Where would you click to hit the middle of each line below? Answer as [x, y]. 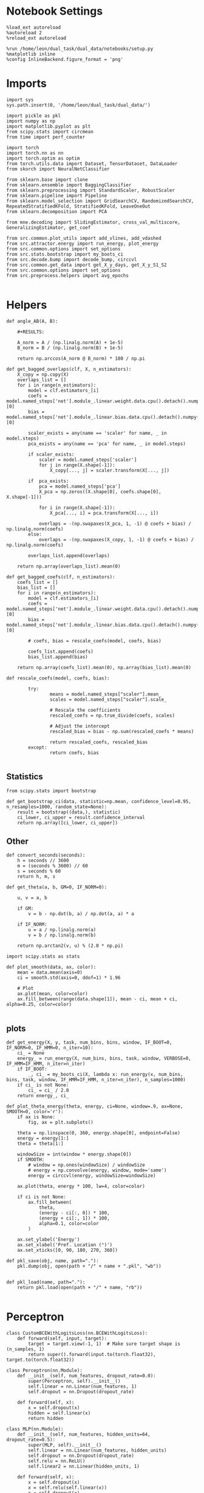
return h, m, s [36, 877]
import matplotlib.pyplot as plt [49, 126]
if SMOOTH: [31, 1160]
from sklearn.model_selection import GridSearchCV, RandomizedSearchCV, [100, 201]
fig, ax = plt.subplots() [61, 1122]
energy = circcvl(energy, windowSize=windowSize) [92, 1176]
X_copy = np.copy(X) [43, 374]
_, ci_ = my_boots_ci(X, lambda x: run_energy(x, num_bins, [106, 1075]
